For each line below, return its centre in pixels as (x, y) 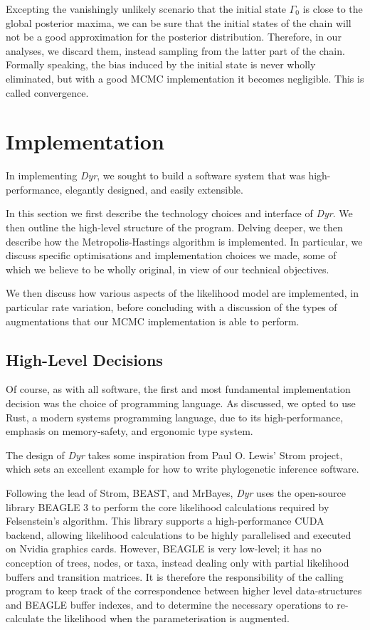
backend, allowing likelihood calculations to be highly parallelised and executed (179, 534)
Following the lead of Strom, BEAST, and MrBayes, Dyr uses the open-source (176, 492)
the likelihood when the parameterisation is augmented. (168, 618)
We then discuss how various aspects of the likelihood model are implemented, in (182, 293)
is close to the (333, 9)
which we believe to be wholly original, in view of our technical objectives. (168, 269)
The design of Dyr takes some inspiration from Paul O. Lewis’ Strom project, (174, 455)
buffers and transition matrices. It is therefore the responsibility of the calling (175, 576)
